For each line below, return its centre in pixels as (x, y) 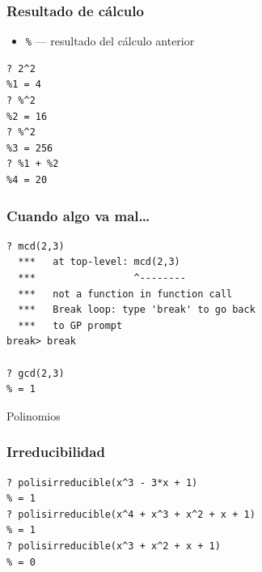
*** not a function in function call (125, 294)
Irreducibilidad (56, 452)
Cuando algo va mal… (78, 215)
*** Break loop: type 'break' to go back (137, 310)
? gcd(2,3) (36, 373)
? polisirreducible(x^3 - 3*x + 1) (102, 482)
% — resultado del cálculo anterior (110, 41)
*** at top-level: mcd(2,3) (99, 262)
